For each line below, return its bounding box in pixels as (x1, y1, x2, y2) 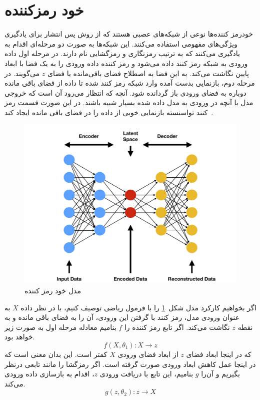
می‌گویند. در (4, 68, 40, 78)
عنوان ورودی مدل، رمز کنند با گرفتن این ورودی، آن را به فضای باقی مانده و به (4, 312, 239, 322)
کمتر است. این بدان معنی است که (4, 349, 107, 359)
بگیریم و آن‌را (201, 368, 240, 379)
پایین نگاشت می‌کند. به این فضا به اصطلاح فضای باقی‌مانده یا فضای (47, 68, 249, 78)
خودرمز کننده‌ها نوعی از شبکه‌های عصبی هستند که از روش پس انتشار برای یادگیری (4, 29, 253, 39)
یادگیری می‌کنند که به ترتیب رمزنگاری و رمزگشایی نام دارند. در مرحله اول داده (4, 48, 240, 59)
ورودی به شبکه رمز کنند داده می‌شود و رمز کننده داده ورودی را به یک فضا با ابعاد (4, 58, 248, 68)
